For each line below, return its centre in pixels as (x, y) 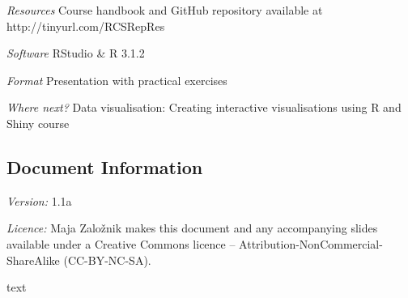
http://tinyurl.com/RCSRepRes (86, 26)
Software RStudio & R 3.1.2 (76, 53)
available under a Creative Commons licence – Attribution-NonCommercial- (195, 243)
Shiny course (38, 123)
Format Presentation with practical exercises (117, 80)
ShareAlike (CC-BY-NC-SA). (79, 260)
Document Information (105, 166)
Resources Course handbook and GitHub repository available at (165, 10)
